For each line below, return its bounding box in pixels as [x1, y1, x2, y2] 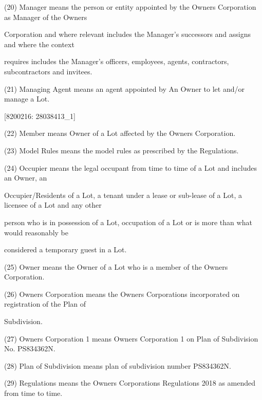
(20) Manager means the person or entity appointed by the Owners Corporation [4, 2, 256, 12]
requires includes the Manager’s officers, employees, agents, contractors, [4, 56, 229, 67]
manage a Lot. [4, 93, 50, 104]
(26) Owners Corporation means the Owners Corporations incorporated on [4, 288, 240, 299]
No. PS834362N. [4, 343, 55, 354]
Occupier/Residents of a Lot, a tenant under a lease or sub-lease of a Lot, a [4, 189, 242, 200]
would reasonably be [4, 227, 68, 237]
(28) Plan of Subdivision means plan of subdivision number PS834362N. [4, 360, 231, 371]
